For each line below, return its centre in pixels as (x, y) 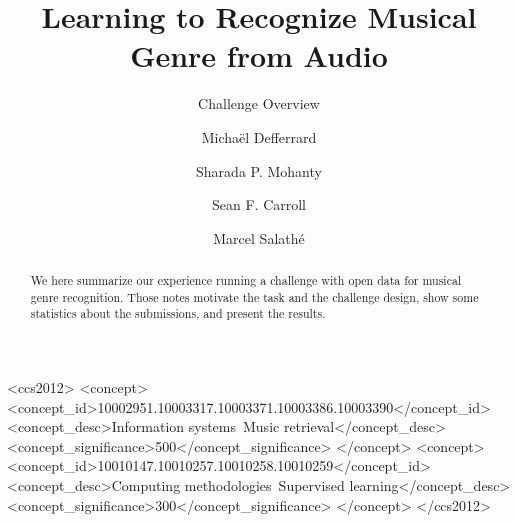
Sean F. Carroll (258, 204)
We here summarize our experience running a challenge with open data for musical (246, 280)
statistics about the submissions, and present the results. (178, 313)
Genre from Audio (259, 55)
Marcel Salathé (259, 237)
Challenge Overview (259, 103)
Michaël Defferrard (259, 136)
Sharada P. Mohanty (259, 170)
